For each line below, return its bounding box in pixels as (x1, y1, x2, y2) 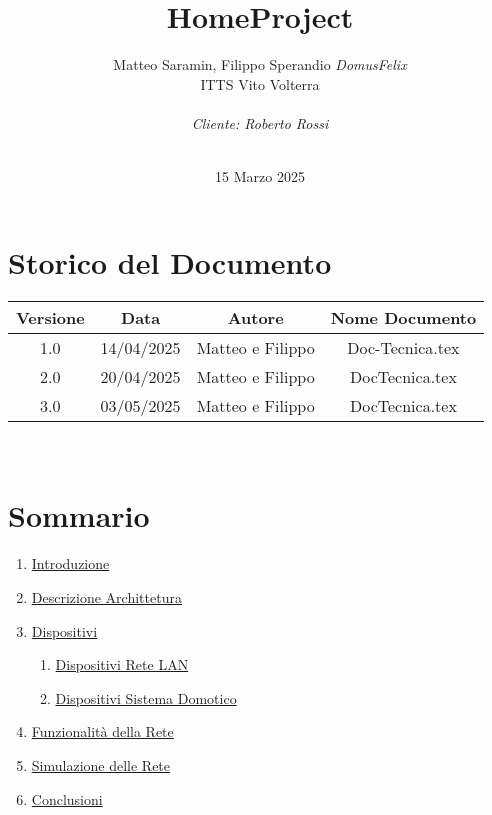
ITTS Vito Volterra (200, 73, 320, 94)
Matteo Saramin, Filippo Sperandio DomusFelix (113, 54, 407, 75)
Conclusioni (31, 788, 103, 809)
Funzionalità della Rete (31, 721, 174, 742)
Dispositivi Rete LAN (55, 654, 189, 675)
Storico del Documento (8, 241, 332, 282)
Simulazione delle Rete (31, 754, 171, 775)
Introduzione (31, 553, 110, 574)
